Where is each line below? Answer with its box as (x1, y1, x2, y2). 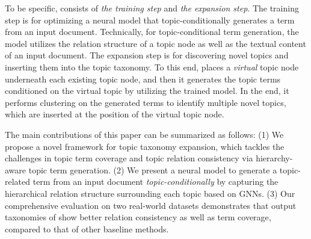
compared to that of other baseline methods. (5, 222, 169, 235)
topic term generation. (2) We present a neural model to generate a (28, 163, 277, 176)
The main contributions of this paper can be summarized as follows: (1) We (5, 128, 284, 140)
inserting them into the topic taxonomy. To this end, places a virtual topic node (5, 60, 299, 73)
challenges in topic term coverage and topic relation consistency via (5, 152, 253, 164)
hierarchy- (256, 152, 293, 164)
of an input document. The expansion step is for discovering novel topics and (5, 49, 289, 61)
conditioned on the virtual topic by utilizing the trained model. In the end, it (5, 84, 289, 97)
